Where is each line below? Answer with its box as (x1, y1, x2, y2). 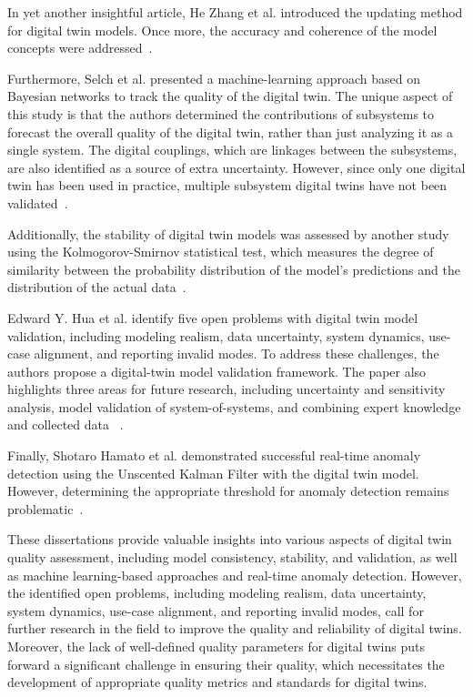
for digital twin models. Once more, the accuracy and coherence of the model (7, 20, 438, 39)
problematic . (7, 499, 84, 518)
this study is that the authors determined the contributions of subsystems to (7, 104, 435, 123)
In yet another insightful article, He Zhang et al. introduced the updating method (7, 3, 463, 21)
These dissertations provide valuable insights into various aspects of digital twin (7, 530, 452, 549)
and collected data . (7, 415, 124, 434)
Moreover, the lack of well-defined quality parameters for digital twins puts (7, 637, 425, 655)
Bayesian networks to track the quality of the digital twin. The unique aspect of (7, 86, 453, 106)
